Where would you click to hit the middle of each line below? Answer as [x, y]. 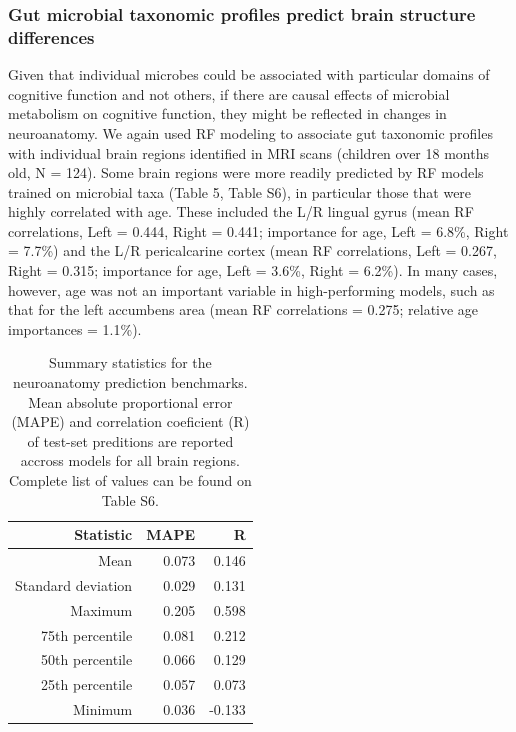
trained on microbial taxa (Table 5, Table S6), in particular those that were [240, 191]
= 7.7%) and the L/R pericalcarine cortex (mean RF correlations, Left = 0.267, [252, 250]
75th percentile [87, 634]
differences [51, 36]
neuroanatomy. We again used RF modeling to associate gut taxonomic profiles [250, 132]
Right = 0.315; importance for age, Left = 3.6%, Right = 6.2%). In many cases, [253, 270]
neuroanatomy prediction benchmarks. [130, 382]
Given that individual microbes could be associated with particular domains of [249, 74]
